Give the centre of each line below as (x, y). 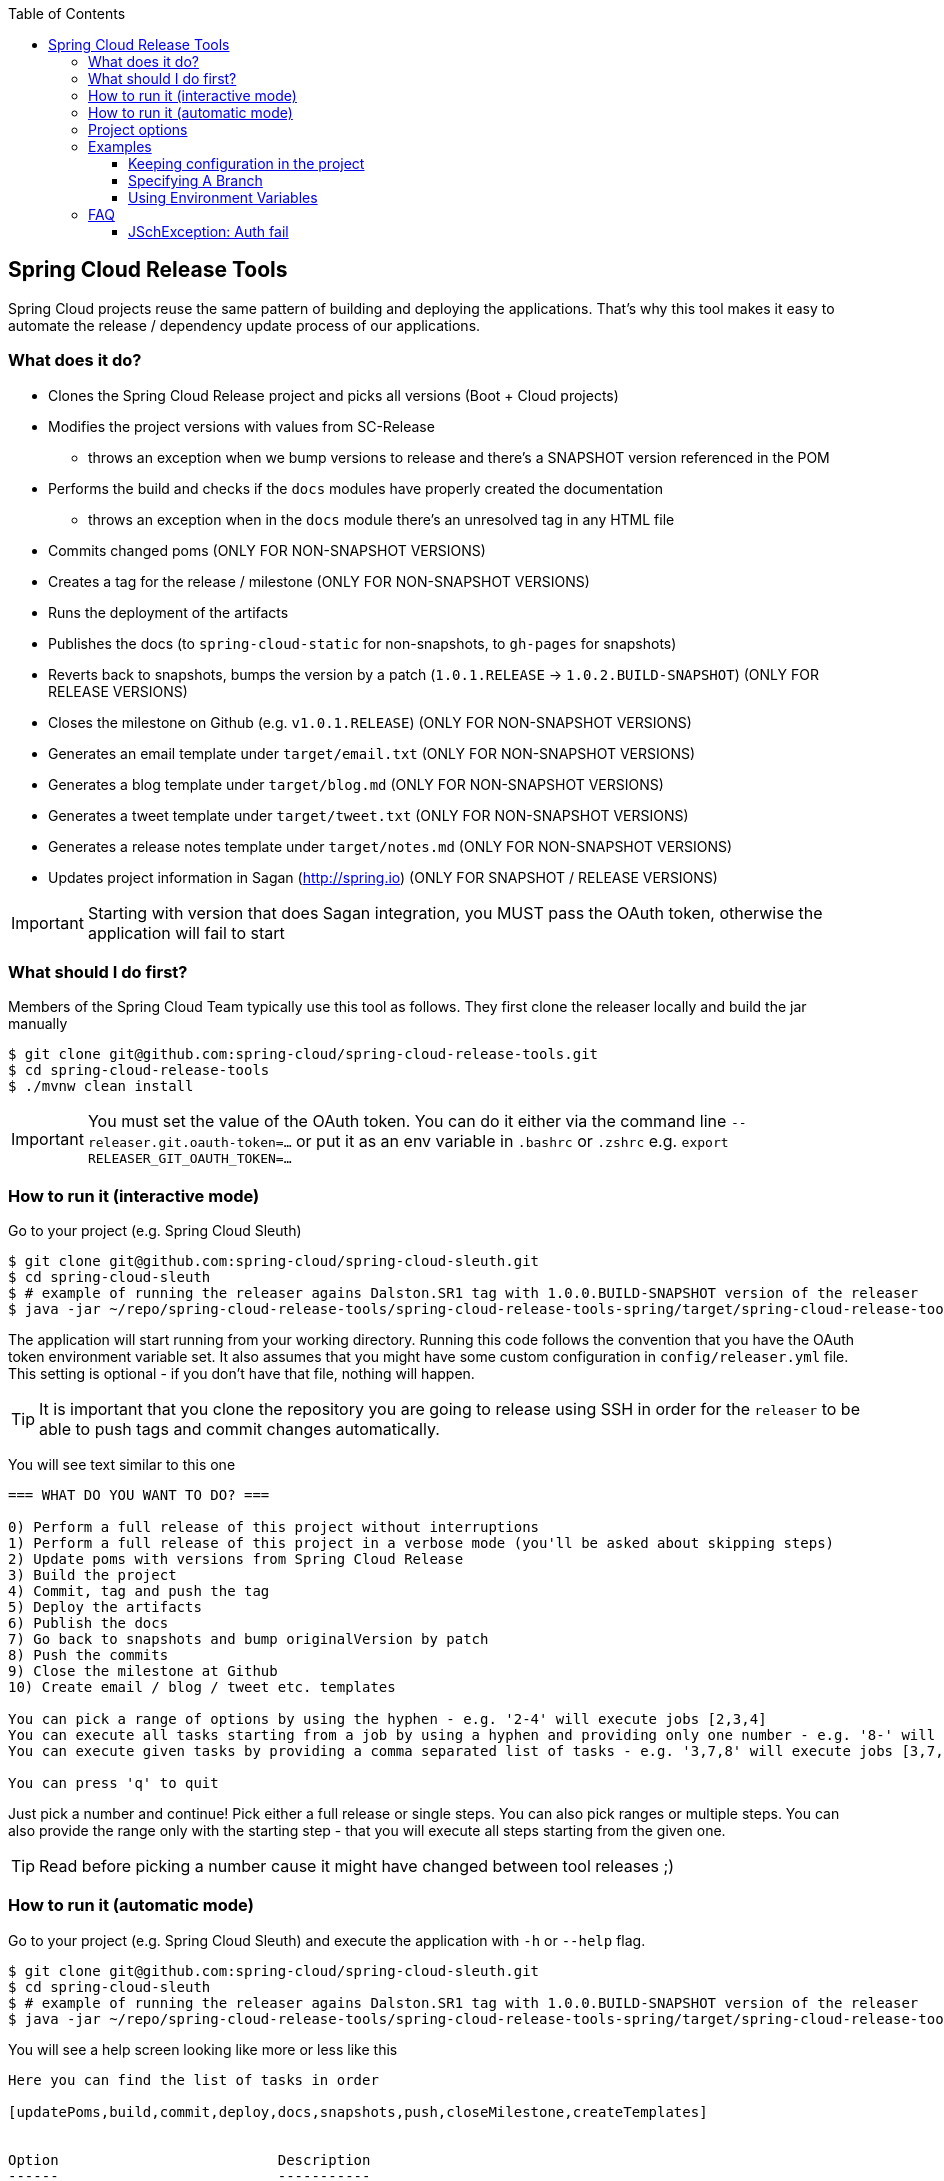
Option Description (189, 2159)
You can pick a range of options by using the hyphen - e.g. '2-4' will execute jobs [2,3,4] (387, 1719)
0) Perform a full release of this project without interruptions (274, 1527)
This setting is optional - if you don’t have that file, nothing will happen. (241, 1374)
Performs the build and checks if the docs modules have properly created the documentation (355, 488)
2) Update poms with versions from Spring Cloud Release (236, 1559)
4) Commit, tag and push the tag (139, 1591)
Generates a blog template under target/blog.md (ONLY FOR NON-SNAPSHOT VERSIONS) (356, 784)
